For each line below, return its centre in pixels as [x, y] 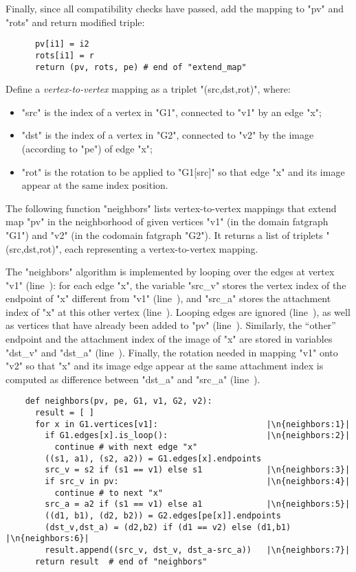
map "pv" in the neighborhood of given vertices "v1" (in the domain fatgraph [167, 221]
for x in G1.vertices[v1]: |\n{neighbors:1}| [192, 424]
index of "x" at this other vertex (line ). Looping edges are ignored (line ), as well [178, 311]
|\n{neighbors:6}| [47, 539]
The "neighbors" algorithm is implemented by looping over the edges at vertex [170, 272]
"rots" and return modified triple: [75, 22]
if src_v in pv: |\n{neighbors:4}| [198, 482]
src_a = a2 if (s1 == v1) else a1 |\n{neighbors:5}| [198, 504]
